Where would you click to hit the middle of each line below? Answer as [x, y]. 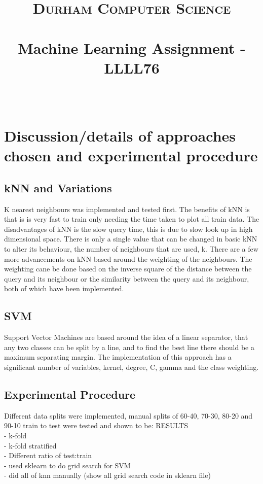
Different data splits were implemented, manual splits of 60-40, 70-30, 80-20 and [128, 415]
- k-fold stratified [30, 445]
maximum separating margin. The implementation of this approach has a [118, 357]
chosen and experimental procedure [131, 155]
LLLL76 [132, 67]
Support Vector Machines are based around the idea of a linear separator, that [126, 337]
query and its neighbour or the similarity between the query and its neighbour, [127, 278]
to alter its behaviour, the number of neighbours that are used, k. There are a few [131, 249]
